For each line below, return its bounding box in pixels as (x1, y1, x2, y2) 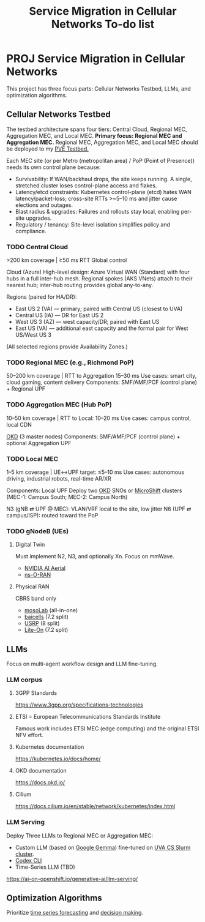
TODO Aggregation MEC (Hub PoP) (6, 400, 112, 409)
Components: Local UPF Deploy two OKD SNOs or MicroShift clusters (6, 487, 182, 494)
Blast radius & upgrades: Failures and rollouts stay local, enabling (15, 208, 180, 215)
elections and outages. (15, 201, 73, 209)
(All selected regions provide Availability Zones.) (6, 343, 129, 350)
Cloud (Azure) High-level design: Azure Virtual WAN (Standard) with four (6, 268, 190, 276)
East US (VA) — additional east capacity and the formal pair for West (15, 324, 188, 332)
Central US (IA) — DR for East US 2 (15, 312, 104, 319)
